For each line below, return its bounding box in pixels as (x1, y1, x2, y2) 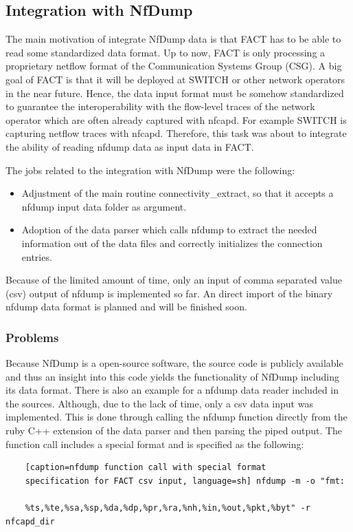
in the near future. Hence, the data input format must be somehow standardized (5, 85, 344, 100)
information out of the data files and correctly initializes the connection (21, 235, 323, 250)
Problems (5, 328, 59, 345)
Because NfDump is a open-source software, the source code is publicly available (5, 356, 343, 370)
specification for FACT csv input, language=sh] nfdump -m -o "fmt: (25, 476, 345, 486)
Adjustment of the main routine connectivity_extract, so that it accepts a (21, 186, 334, 200)
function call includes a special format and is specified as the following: (5, 436, 304, 451)
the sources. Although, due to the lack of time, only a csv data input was (5, 396, 313, 410)
